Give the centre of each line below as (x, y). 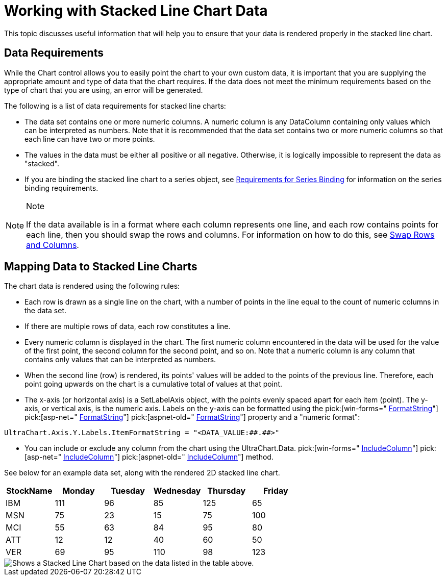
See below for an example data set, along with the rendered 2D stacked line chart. (142, 473)
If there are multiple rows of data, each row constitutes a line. (128, 326)
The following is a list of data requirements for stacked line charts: (115, 106)
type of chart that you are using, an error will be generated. (104, 90)
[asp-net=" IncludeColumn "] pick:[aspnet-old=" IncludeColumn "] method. (149, 457)
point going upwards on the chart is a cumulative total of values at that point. (153, 384)
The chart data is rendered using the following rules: (92, 286)
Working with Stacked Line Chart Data (136, 11)
